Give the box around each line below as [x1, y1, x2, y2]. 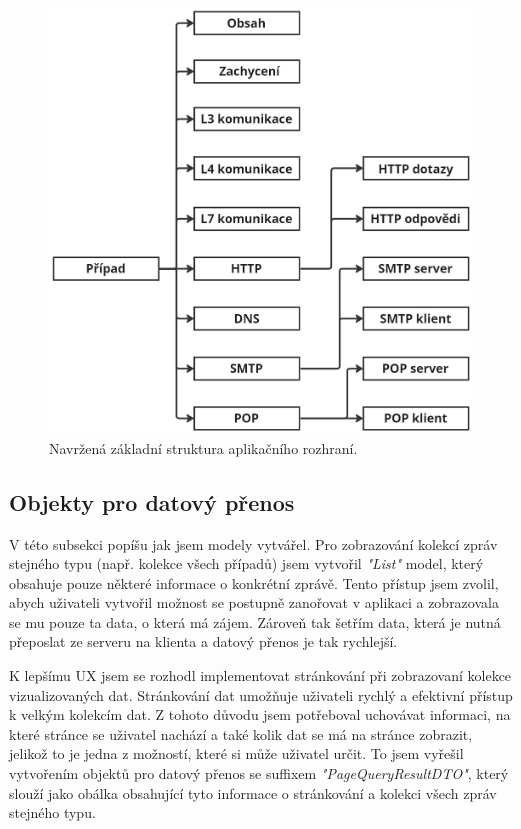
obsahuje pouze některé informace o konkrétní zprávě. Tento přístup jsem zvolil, [9, 572, 499, 593]
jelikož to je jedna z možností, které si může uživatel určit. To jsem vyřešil [9, 743, 464, 764]
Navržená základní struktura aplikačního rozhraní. [49, 437, 358, 458]
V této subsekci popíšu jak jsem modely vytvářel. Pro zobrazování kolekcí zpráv [9, 533, 498, 554]
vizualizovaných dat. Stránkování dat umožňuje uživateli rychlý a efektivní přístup [9, 684, 513, 705]
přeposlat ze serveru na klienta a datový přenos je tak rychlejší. [9, 631, 398, 652]
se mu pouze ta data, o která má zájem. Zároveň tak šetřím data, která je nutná [9, 611, 501, 632]
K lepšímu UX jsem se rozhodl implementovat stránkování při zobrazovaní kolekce [9, 665, 512, 686]
